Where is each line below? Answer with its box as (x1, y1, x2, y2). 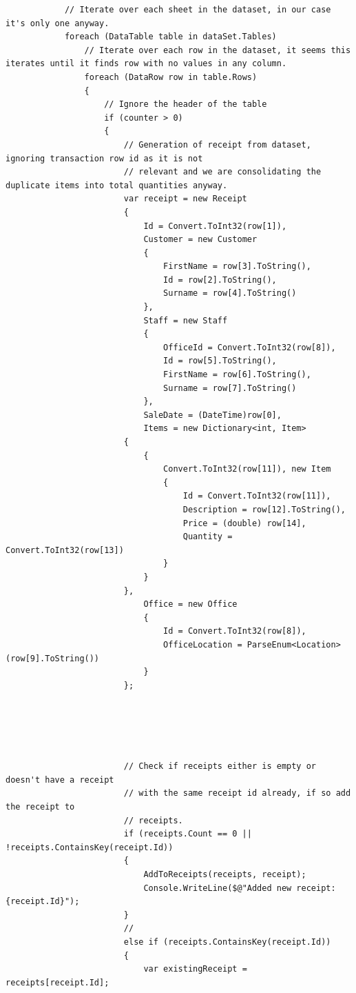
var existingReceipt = (143, 964, 247, 974)
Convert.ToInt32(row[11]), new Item (163, 464, 331, 474)
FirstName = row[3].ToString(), (163, 261, 311, 272)
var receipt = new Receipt (123, 194, 247, 204)
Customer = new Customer (143, 234, 258, 245)
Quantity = (182, 532, 233, 542)
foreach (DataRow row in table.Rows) (84, 72, 258, 82)
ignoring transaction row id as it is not (6, 153, 203, 163)
